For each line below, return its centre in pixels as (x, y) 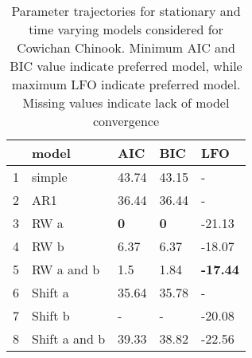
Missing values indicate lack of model (126, 102)
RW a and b (66, 269)
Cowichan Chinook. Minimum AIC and (126, 47)
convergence (126, 121)
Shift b (51, 315)
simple (50, 177)
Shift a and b (69, 338)
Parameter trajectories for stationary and (126, 11)
